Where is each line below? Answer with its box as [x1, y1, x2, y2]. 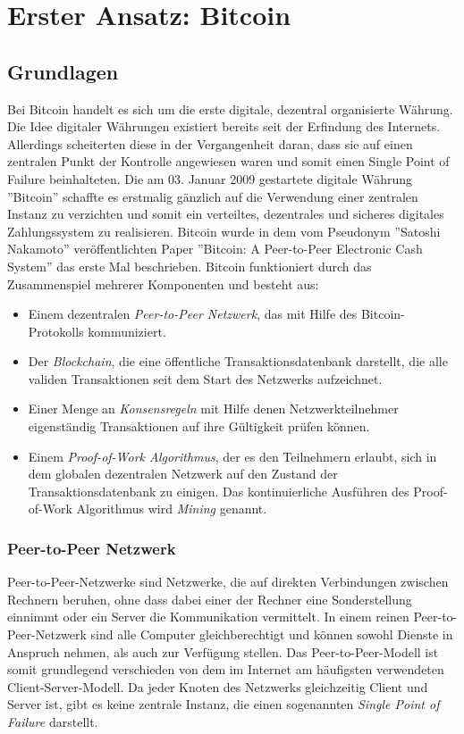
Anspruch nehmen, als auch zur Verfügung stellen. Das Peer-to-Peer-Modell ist [7, 642, 439, 661]
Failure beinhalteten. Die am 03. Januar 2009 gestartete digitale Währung [7, 169, 413, 188]
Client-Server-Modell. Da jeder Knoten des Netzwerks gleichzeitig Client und [7, 677, 428, 696]
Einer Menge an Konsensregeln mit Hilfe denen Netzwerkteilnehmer [28, 399, 399, 418]
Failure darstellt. [7, 713, 98, 731]
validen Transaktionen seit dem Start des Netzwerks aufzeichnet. [28, 369, 383, 388]
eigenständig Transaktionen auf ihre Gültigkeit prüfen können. [28, 417, 370, 436]
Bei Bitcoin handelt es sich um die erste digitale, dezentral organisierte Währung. [7, 99, 453, 118]
